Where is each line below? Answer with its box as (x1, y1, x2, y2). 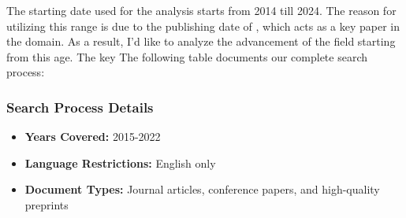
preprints (24, 196, 69, 212)
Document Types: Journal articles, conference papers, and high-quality (24, 181, 380, 198)
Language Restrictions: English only (24, 154, 216, 171)
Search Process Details (6, 97, 154, 116)
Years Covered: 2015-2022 (24, 128, 161, 145)
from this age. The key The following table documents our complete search (6, 48, 368, 65)
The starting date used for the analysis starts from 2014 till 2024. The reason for (6, 2, 397, 18)
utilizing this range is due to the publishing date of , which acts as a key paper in (6, 17, 400, 34)
